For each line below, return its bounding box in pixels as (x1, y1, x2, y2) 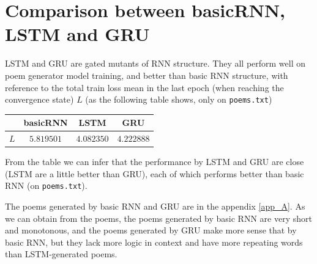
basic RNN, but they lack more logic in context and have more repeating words (5, 235, 303, 248)
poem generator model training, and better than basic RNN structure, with (5, 68, 288, 81)
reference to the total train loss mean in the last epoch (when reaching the (5, 81, 284, 94)
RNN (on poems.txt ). (5, 179, 88, 192)
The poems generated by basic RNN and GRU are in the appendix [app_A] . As (5, 200, 305, 213)
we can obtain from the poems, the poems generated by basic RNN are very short (5, 211, 312, 224)
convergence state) (5, 93, 74, 106)
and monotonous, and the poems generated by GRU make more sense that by (5, 224, 297, 237)
